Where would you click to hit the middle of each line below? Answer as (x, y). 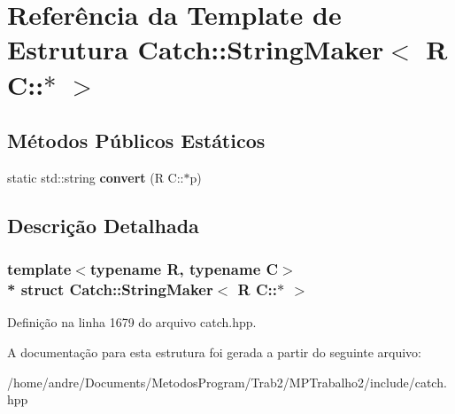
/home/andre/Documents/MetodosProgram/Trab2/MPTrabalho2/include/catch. (227, 382)
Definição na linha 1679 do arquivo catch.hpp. (132, 322)
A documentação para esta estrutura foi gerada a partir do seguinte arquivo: (214, 352)
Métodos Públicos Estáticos (136, 141)
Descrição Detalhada (103, 225)
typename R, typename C (184, 269)
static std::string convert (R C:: (96, 177)
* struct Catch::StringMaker (110, 289)
